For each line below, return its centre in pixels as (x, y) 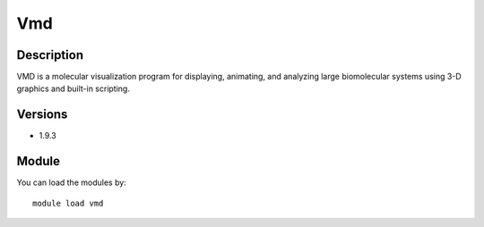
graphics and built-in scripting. (73, 88)
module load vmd (68, 203)
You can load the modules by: (72, 182)
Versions (42, 115)
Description (50, 55)
